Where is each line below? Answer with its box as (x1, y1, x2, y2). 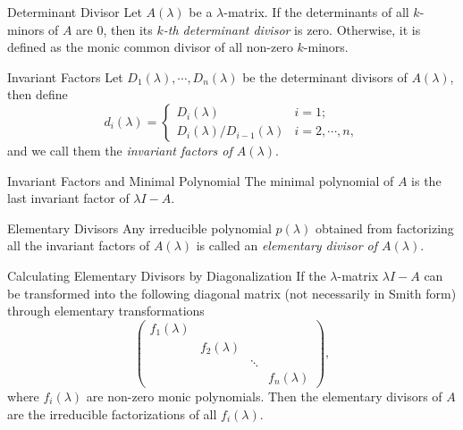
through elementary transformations (7, 301, 205, 320)
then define (7, 85, 68, 104)
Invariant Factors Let (7, 67, 123, 86)
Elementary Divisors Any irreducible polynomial (7, 218, 272, 237)
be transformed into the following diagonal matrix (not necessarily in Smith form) (7, 283, 457, 302)
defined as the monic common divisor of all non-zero (7, 38, 293, 56)
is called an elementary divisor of (196, 236, 378, 255)
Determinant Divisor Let (7, 3, 142, 21)
